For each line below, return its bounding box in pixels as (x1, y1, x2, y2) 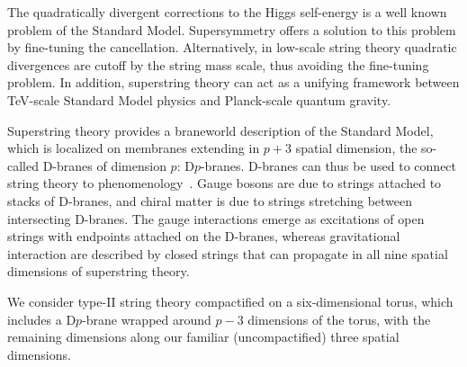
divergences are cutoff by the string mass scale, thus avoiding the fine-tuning (7, 55, 429, 74)
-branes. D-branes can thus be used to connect (200, 156, 457, 175)
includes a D (7, 309, 76, 328)
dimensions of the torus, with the (247, 309, 431, 328)
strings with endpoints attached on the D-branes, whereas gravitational (7, 227, 400, 246)
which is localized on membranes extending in (7, 139, 260, 157)
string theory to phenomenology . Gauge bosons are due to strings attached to (7, 174, 442, 192)
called (7, 156, 39, 175)
